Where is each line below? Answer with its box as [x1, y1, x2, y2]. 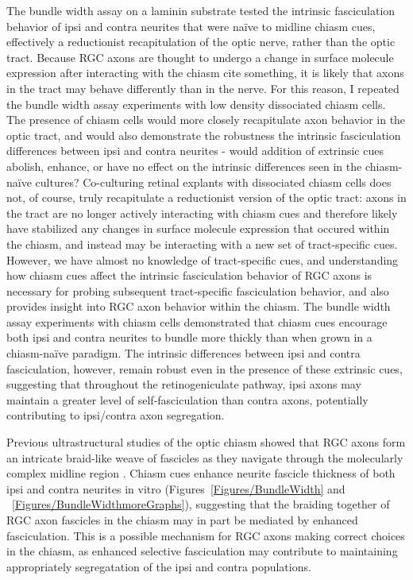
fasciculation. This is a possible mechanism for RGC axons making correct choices [6, 527, 405, 543]
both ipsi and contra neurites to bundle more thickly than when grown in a [6, 329, 372, 346]
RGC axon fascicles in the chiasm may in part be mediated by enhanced [6, 512, 358, 528]
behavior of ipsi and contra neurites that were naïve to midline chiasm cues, [6, 17, 376, 34]
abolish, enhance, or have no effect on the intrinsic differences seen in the [6, 157, 362, 174]
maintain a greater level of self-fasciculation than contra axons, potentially [6, 391, 369, 408]
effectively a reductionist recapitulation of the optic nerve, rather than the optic [6, 33, 396, 50]
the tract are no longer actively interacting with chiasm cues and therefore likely [6, 204, 398, 221]
